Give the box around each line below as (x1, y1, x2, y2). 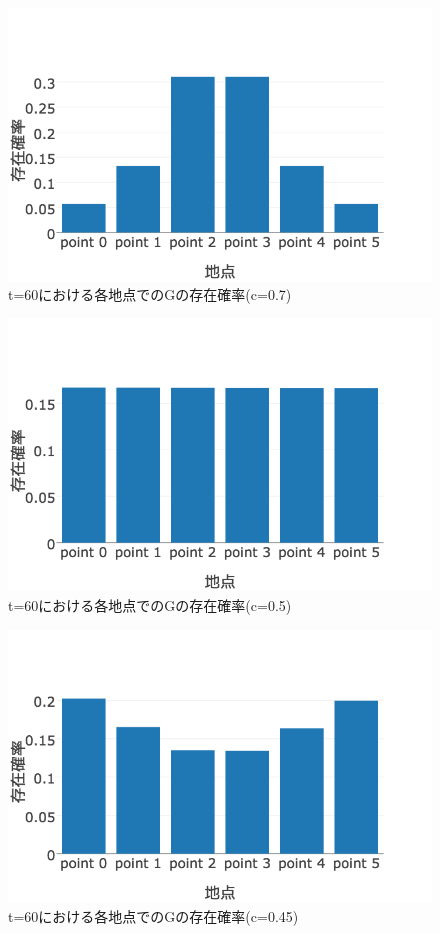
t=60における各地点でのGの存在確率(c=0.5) (8, 594, 292, 615)
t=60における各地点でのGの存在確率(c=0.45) (8, 905, 299, 926)
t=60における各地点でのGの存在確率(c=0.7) (8, 284, 292, 305)
